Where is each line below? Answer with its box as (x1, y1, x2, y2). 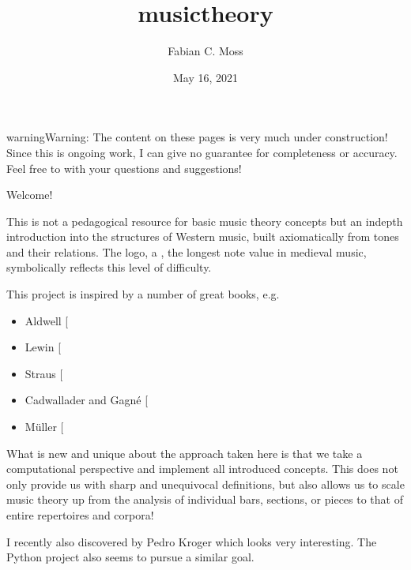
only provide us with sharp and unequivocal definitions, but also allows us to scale (6, 475, 405, 492)
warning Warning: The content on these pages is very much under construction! (6, 129, 388, 145)
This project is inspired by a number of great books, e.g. (6, 286, 280, 302)
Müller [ (25, 418, 64, 435)
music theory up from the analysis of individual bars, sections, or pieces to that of (6, 491, 403, 508)
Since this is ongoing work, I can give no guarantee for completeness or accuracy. (6, 144, 398, 160)
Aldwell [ (25, 312, 69, 328)
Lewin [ (25, 339, 62, 355)
